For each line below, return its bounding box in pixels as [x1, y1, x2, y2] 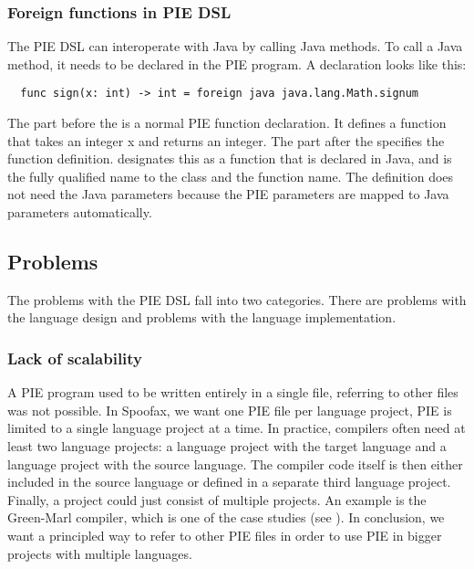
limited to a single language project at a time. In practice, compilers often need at [7, 418, 466, 437]
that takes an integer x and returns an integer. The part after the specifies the [7, 131, 445, 150]
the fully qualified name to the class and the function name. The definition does [7, 166, 454, 185]
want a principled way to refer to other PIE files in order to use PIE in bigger [7, 525, 442, 544]
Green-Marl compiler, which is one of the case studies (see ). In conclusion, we [7, 508, 445, 527]
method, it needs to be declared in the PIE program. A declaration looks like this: [7, 54, 467, 73]
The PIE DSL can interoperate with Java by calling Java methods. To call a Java [7, 37, 463, 56]
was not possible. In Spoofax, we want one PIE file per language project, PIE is [7, 400, 452, 419]
